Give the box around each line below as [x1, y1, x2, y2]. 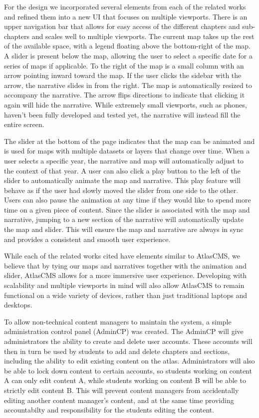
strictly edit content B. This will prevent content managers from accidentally [4, 384, 239, 395]
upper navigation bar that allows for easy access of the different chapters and [4, 21, 240, 31]
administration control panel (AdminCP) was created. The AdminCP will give [4, 326, 244, 336]
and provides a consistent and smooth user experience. [4, 233, 171, 244]
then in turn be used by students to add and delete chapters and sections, [4, 345, 230, 356]
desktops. [4, 299, 32, 310]
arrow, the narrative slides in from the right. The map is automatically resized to [4, 79, 252, 90]
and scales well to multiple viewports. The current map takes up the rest [31, 30, 255, 41]
